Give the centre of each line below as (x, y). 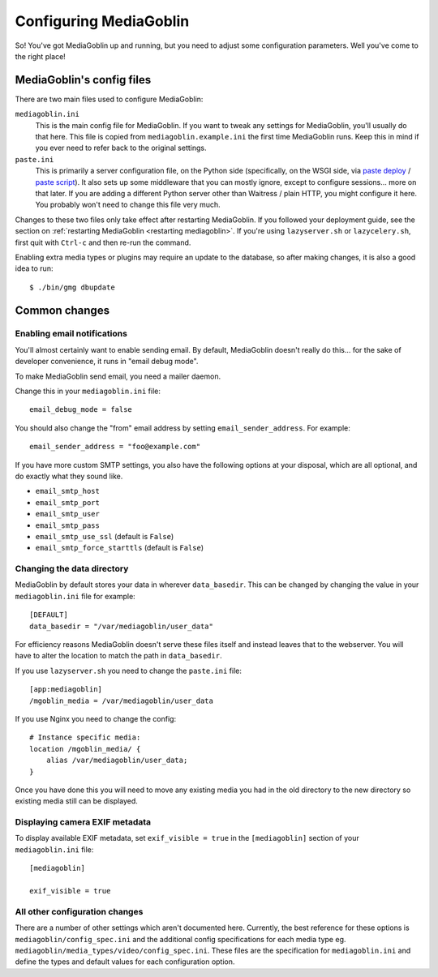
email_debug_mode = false (81, 410)
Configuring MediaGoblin (102, 21)
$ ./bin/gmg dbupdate (72, 287)
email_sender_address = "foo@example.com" (115, 447)
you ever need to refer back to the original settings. (121, 148)
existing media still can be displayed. (76, 801)
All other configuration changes (79, 911)
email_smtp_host (68, 491)
